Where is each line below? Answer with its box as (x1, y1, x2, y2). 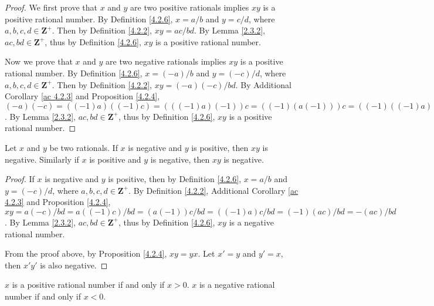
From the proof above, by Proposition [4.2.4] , (5, 247, 167, 260)
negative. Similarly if (5, 153, 79, 165)
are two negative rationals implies (106, 55, 226, 68)
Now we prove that (5, 55, 73, 68)
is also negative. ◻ (40, 258, 108, 271)
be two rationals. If (49, 141, 118, 153)
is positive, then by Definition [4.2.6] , (108, 173, 242, 185)
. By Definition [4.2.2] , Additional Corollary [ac (128, 184, 299, 196)
